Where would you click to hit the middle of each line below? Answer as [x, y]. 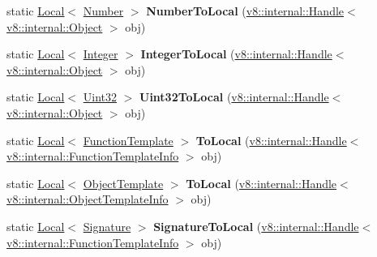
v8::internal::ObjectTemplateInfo [88, 199]
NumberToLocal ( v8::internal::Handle [245, 11]
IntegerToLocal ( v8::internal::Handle [236, 54]
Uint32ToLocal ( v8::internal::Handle [234, 97]
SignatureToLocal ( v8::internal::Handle [256, 226]
